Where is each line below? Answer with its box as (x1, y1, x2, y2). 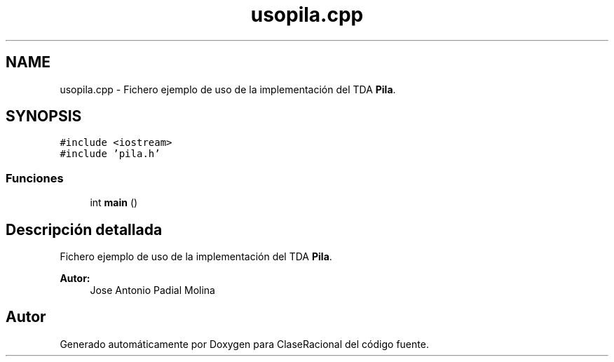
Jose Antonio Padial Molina (90, 284, 215, 297)
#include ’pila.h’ (60, 148, 161, 160)
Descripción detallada (6, 220, 163, 239)
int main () (90, 196, 138, 209)
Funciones (6, 170, 64, 185)
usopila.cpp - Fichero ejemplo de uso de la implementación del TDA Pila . (60, 83, 396, 95)
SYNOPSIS (6, 107, 82, 126)
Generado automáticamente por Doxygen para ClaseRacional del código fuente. (60, 337, 429, 350)
